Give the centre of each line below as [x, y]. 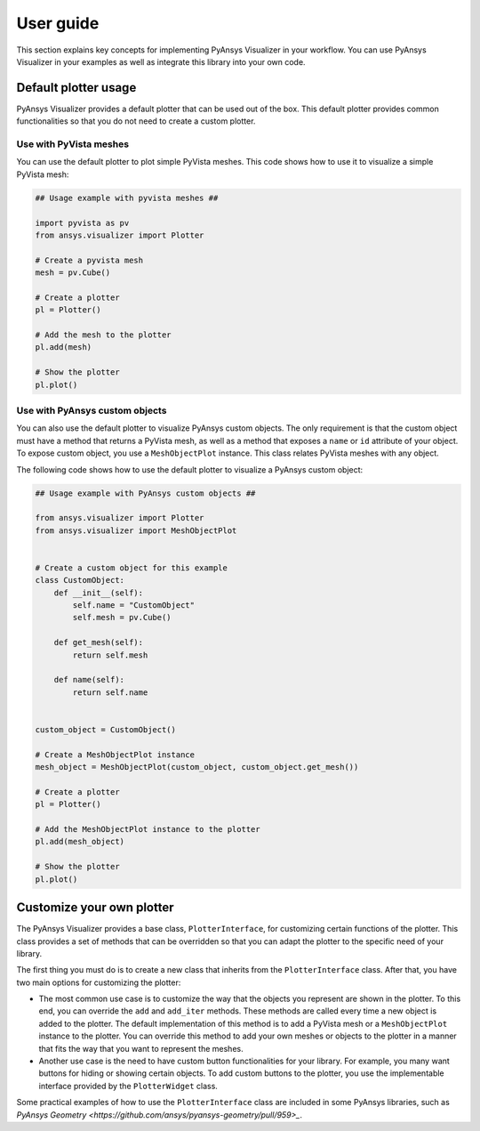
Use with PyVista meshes [72, 144]
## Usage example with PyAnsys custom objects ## [145, 493]
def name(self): [89, 680]
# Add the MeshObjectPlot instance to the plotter [148, 829]
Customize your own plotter [95, 908]
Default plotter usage [76, 88]
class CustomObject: [80, 580]
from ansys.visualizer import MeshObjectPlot [136, 530]
